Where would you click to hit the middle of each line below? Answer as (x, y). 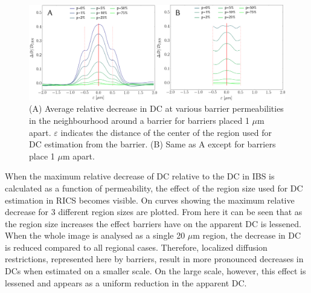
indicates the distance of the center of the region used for (166, 132)
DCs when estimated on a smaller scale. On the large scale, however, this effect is (155, 271)
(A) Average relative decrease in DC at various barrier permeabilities (156, 108)
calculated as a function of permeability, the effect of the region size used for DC (154, 188)
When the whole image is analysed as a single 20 (95, 235)
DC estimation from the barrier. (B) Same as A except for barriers (152, 144)
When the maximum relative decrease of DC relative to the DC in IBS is (140, 176)
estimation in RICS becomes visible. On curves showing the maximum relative (150, 200)
